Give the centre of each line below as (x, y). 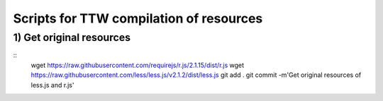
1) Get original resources (72, 37)
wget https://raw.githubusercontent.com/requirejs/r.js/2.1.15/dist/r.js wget (138, 65)
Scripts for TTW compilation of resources (138, 18)
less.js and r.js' (52, 85)
